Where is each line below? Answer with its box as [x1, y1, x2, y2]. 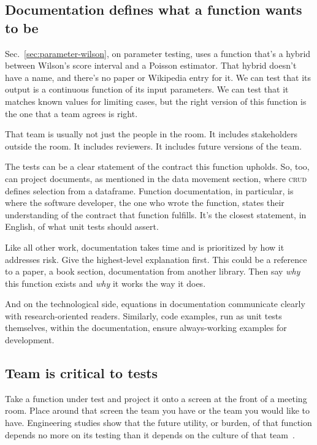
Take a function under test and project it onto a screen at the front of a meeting [5, 392, 307, 405]
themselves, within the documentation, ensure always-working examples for [5, 321, 287, 334]
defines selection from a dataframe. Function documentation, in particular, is [5, 184, 294, 197]
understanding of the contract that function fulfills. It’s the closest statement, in [5, 208, 307, 221]
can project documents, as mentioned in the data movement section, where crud [5, 172, 307, 184]
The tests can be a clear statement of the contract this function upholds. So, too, [5, 160, 310, 173]
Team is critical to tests [5, 363, 158, 382]
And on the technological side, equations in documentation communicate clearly [5, 297, 305, 310]
